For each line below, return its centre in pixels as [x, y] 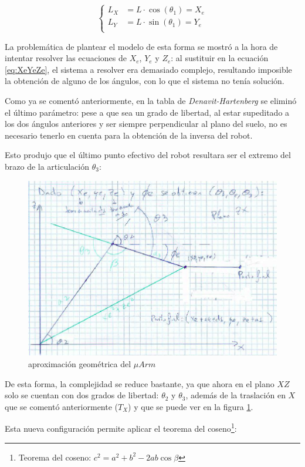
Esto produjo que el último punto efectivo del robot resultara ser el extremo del [148, 155]
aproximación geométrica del [80, 363]
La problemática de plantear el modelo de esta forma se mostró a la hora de [141, 46]
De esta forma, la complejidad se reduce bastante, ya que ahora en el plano [140, 383]
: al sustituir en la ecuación [220, 58]
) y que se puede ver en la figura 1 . [191, 406]
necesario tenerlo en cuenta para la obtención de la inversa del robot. [129, 135]
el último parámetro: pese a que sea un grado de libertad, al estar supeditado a [147, 112]
